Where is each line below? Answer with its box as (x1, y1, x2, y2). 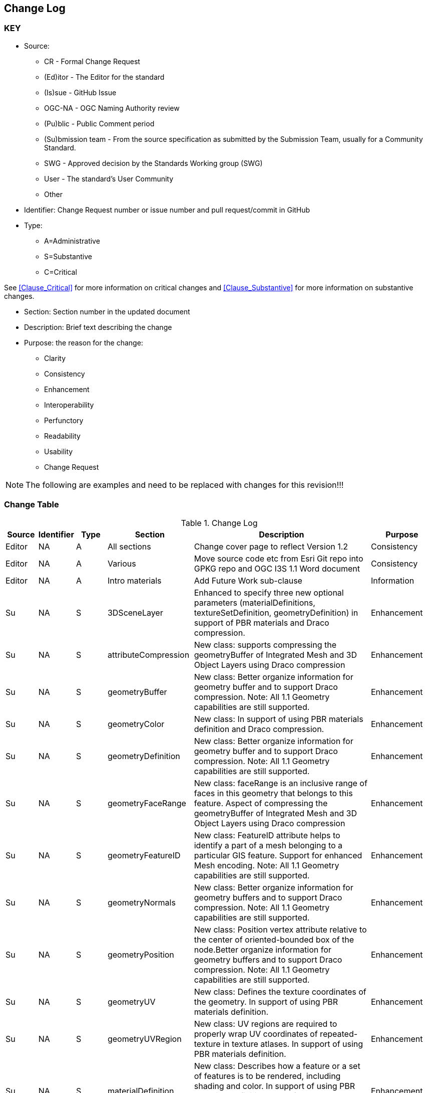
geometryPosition (107, 949, 174, 960)
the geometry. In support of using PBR (194, 996, 338, 1007)
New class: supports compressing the (194, 639, 336, 650)
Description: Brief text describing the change (24, 322, 172, 331)
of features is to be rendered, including (194, 1070, 341, 1081)
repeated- (320, 1028, 358, 1039)
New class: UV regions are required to (194, 1018, 337, 1029)
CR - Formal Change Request (44, 57, 140, 66)
